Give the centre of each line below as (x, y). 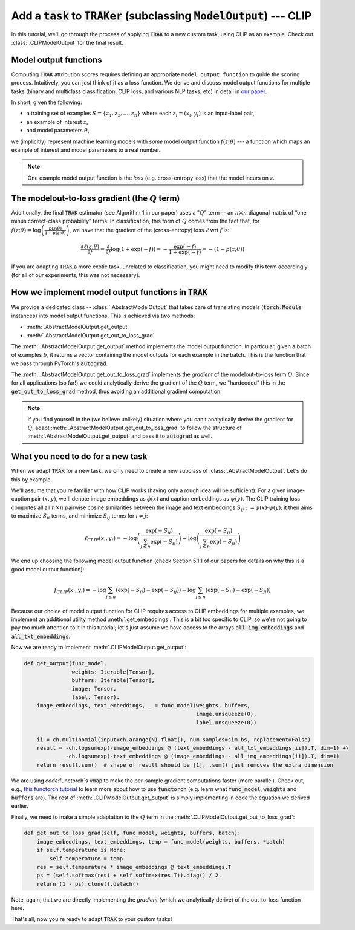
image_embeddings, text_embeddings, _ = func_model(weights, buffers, (144, 706)
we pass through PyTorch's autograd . (60, 363)
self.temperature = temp (86, 858)
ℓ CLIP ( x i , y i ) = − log (110, 539)
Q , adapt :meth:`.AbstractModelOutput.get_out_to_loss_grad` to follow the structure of (135, 428)
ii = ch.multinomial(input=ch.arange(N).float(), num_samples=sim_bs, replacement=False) (174, 740)
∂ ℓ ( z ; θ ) (90, 247)
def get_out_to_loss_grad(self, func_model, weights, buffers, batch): (132, 833)
